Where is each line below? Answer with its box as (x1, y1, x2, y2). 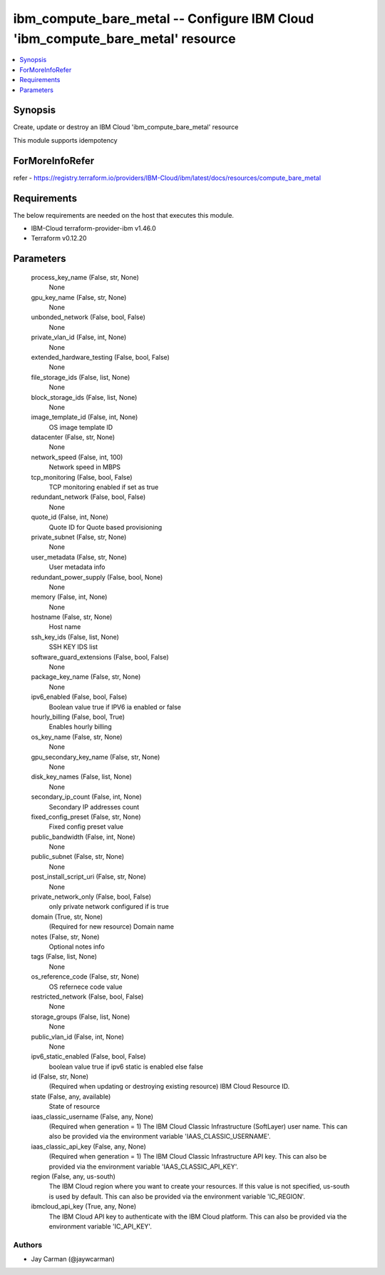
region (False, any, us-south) (31, 1171, 115, 1181)
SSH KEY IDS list (48, 642, 98, 651)
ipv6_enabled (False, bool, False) (31, 692, 128, 701)
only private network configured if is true (48, 902, 169, 911)
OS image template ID (48, 423, 113, 431)
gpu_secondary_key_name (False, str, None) (31, 752, 160, 761)
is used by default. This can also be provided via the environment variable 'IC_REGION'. (48, 1192, 306, 1201)
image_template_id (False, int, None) (31, 413, 138, 421)
